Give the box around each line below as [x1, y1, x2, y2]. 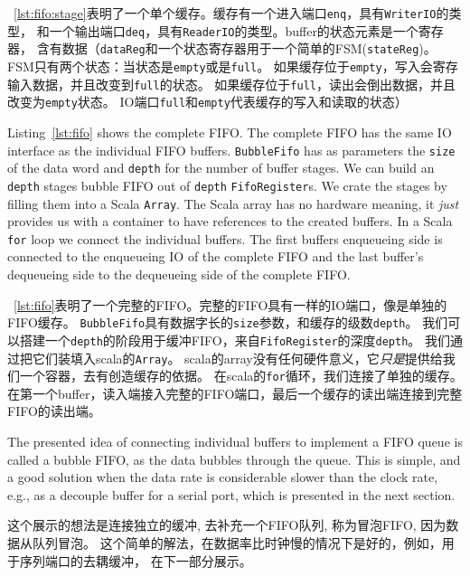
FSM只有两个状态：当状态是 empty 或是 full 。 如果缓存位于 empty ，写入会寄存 [7, 56, 458, 75]
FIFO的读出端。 [7, 401, 101, 420]
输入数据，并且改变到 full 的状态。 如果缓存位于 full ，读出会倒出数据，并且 [7, 74, 456, 93]
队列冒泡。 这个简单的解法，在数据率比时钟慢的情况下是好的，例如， [32, 533, 442, 552]
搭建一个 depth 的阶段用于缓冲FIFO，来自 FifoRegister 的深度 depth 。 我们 [19, 330, 451, 349]
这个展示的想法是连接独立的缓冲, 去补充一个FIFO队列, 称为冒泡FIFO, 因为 [7, 515, 446, 534]
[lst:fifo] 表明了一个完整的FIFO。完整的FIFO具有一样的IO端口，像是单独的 [14, 295, 447, 314]
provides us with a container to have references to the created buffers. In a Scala [7, 212, 453, 231]
